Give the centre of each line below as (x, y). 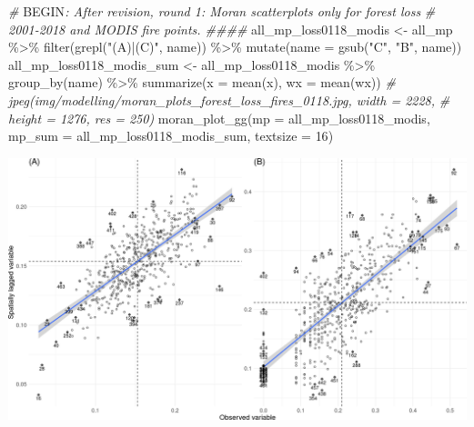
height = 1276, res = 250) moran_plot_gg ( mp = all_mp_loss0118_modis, (219, 118)
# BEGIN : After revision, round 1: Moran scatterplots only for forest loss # (222, 11)
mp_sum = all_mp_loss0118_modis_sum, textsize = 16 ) (171, 136)
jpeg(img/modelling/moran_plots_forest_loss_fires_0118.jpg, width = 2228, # (229, 99)
